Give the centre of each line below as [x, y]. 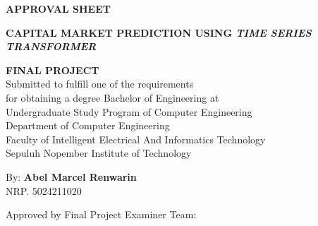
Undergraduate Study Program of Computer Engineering [129, 111]
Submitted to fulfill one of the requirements [100, 84]
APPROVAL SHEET [58, 8]
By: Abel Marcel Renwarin [71, 176]
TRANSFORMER [51, 46]
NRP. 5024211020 [44, 190]
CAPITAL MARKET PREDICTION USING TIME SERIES [159, 32]
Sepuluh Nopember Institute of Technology [99, 153]
